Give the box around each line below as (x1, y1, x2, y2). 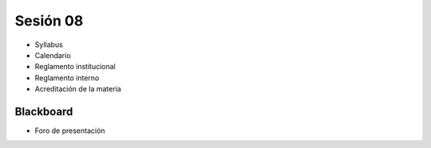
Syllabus (34, 40, 63, 49)
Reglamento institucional (34, 62, 116, 72)
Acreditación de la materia (34, 84, 121, 94)
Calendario (34, 50, 71, 60)
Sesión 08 (14, 12, 84, 29)
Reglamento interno (34, 72, 100, 83)
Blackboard (14, 104, 73, 119)
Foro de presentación (34, 126, 105, 135)
